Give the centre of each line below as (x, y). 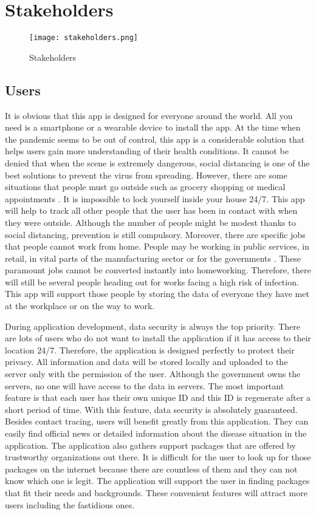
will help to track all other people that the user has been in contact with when (151, 210)
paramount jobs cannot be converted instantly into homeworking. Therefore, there (158, 270)
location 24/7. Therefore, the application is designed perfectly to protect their (150, 350)
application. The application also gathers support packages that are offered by (150, 445)
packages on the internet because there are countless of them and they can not (151, 469)
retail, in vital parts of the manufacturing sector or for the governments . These (153, 258)
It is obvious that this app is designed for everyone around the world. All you (149, 115)
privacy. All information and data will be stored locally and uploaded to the (146, 362)
